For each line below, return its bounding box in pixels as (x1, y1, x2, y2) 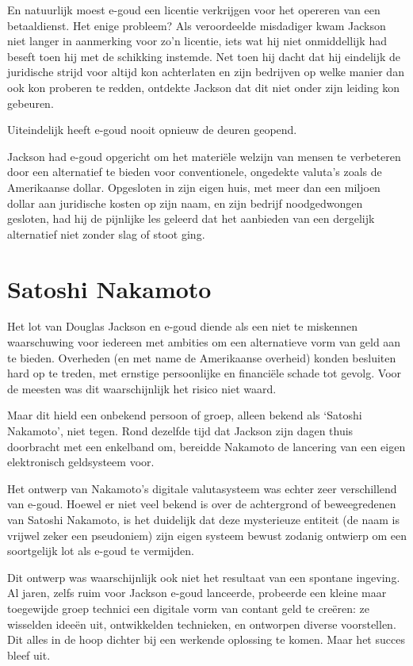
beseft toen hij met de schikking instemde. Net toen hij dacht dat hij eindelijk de (7, 48, 401, 64)
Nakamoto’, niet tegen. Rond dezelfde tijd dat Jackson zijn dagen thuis (7, 423, 354, 438)
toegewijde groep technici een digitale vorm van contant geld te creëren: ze (7, 599, 370, 616)
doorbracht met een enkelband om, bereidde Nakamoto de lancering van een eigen (7, 438, 406, 454)
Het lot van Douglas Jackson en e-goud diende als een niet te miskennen (7, 318, 358, 335)
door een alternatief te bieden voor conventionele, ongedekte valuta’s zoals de (7, 163, 382, 180)
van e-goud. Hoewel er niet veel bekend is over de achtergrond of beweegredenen (7, 496, 396, 512)
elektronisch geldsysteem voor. (7, 454, 155, 470)
